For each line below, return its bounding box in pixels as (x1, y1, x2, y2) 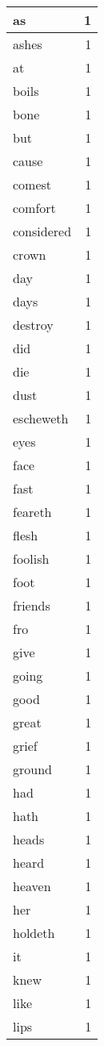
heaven (13, 877, 51, 895)
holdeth (13, 923, 55, 942)
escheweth (13, 409, 69, 427)
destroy (13, 315, 54, 334)
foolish (13, 549, 50, 568)
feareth (13, 502, 52, 521)
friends (13, 596, 50, 615)
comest (13, 175, 52, 194)
